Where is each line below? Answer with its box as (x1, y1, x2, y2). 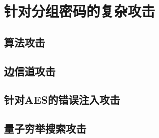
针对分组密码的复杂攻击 (4, 1, 156, 21)
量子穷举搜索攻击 (4, 121, 86, 136)
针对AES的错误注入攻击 (4, 92, 120, 107)
